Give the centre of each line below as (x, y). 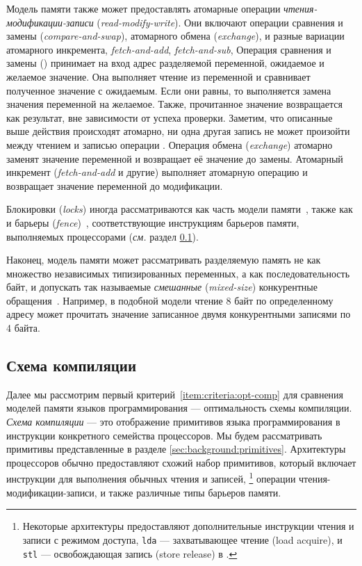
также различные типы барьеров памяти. (195, 492)
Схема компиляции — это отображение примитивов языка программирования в (173, 422)
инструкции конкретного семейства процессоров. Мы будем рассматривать (164, 435)
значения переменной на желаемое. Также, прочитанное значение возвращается (174, 104)
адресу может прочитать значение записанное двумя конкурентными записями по (179, 314)
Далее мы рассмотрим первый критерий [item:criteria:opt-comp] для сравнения (175, 394)
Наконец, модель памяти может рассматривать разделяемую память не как (164, 260)
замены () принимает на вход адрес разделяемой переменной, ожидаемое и (165, 63)
